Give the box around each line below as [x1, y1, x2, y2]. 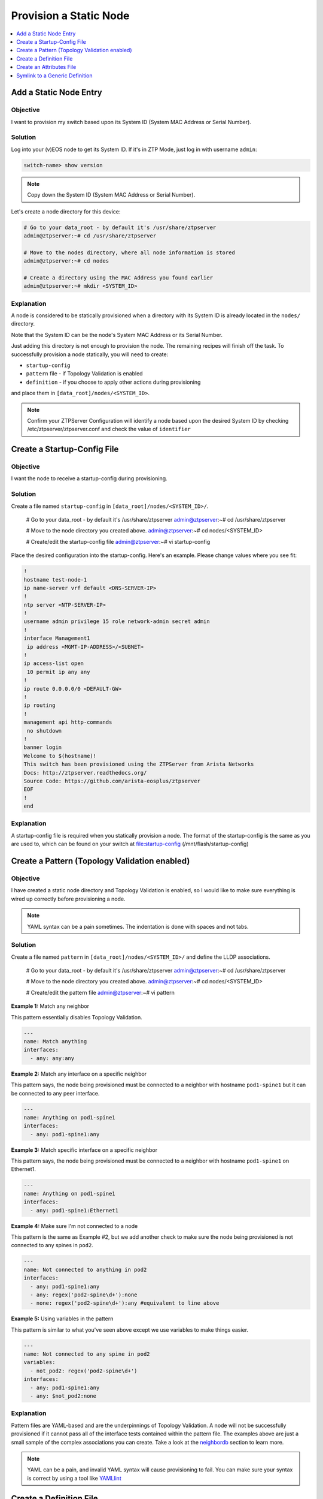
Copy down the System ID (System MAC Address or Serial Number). [27, 191, 196, 198]
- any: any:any [30, 1055, 75, 1061]
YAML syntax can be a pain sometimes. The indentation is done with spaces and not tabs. [27, 923, 249, 930]
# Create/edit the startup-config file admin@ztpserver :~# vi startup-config [26, 538, 211, 545]
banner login [23, 744, 62, 751]
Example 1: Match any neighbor [11, 1003, 90, 1010]
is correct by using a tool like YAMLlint [27, 1474, 122, 1482]
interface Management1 [23, 635, 90, 642]
